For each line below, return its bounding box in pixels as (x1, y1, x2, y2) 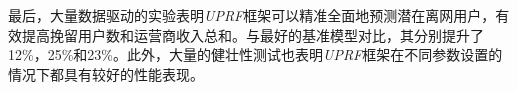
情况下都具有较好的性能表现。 (8, 63, 204, 84)
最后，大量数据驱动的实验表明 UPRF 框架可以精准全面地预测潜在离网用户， (8, 5, 496, 25)
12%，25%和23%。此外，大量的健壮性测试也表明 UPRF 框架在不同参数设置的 (8, 44, 503, 65)
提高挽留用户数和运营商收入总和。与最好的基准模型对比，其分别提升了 (21, 24, 484, 45)
